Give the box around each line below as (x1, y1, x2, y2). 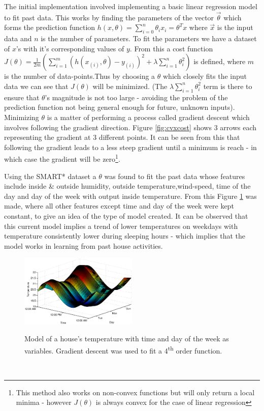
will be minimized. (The (92, 80, 168, 91)
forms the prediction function (4, 22, 95, 33)
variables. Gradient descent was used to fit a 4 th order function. (24, 343, 222, 356)
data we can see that (4, 80, 69, 91)
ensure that (4, 92, 40, 102)
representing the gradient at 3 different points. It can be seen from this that (4, 132, 240, 142)
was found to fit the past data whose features (104, 170, 245, 181)
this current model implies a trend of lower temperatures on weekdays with (4, 220, 238, 231)
